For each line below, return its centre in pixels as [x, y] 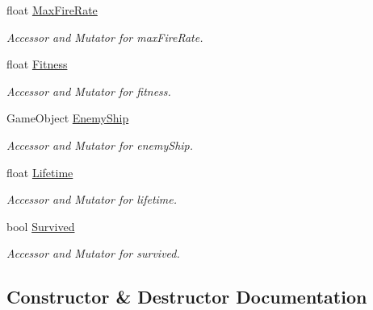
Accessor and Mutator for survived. [93, 253]
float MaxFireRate [52, 10]
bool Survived [41, 226]
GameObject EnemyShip [68, 118]
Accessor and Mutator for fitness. [89, 91]
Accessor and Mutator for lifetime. [92, 199]
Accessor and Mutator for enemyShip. [100, 145]
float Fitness [37, 64]
